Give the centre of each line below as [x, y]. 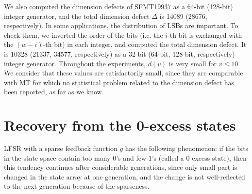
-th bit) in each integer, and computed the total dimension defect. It [145, 44]
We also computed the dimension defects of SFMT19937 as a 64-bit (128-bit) [118, 6]
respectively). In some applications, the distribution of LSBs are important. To [121, 25]
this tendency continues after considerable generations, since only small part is [121, 167]
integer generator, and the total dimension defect [77, 16]
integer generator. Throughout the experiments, [75, 63]
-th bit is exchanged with [205, 35]
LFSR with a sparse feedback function [61, 148]
